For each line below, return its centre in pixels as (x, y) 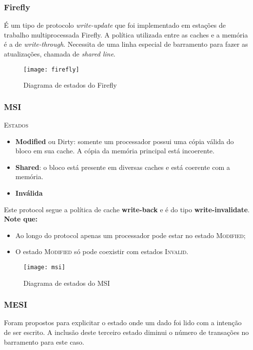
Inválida (29, 193)
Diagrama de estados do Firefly (70, 85)
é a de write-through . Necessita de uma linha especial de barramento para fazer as (126, 44)
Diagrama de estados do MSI (67, 283)
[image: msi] (44, 267)
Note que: (21, 219)
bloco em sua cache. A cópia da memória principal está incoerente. (115, 151)
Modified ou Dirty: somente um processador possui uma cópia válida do (125, 141)
